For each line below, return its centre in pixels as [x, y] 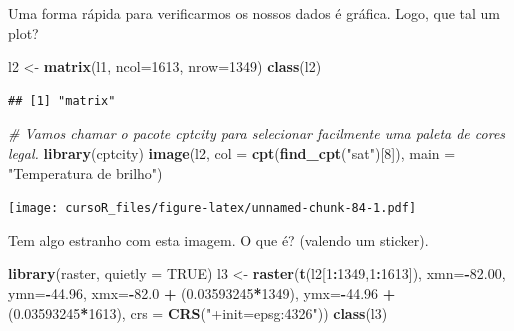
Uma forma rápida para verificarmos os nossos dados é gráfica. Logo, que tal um [254, 13]
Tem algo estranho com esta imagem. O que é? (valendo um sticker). [218, 239]
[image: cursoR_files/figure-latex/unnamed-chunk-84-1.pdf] [212, 208]
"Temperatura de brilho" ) [85, 172]
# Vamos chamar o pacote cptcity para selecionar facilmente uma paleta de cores [257, 133]
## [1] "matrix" [62, 100]
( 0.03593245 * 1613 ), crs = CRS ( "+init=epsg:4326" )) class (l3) [198, 312]
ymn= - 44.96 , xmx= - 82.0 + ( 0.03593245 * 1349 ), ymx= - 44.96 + [202, 293]
